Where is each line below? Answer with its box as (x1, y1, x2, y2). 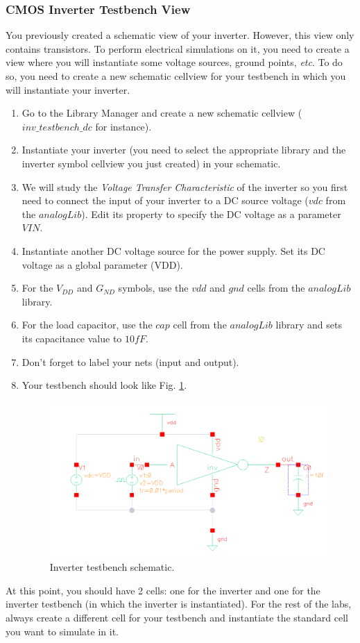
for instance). (95, 119, 152, 133)
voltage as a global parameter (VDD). (22, 257, 183, 272)
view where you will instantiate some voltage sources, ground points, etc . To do (6, 55, 343, 69)
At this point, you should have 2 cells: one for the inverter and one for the (6, 583, 320, 597)
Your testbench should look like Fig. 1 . (22, 378, 187, 392)
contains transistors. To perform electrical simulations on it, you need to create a (6, 41, 350, 56)
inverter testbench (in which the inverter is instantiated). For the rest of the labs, (6, 596, 352, 611)
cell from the (173, 317, 227, 332)
